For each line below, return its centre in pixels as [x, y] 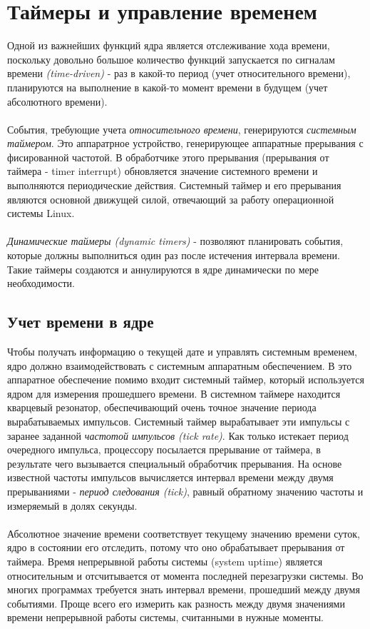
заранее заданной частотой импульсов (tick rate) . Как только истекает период [178, 435]
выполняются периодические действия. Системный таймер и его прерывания [174, 185]
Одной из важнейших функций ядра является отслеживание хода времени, [169, 45]
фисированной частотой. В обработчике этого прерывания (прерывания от [168, 157]
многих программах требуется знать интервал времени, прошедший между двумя [184, 589]
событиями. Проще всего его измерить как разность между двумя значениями [176, 603]
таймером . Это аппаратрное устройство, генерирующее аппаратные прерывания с [185, 143]
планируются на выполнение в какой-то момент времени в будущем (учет [168, 87]
